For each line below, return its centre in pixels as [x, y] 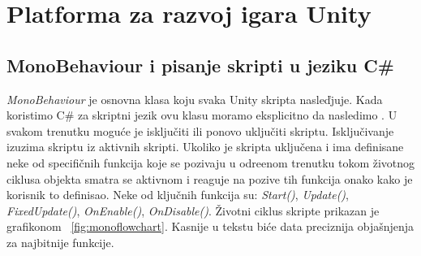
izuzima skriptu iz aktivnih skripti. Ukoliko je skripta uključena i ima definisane [205, 147]
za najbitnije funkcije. [60, 242]
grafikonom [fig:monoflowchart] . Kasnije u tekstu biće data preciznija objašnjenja [210, 226]
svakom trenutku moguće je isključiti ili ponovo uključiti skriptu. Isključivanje [200, 130]
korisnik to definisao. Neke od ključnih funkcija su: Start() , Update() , [178, 195]
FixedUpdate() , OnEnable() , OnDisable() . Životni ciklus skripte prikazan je [193, 210]
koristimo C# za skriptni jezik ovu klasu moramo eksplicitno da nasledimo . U [202, 115]
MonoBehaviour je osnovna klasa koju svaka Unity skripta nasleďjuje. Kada [195, 99]
